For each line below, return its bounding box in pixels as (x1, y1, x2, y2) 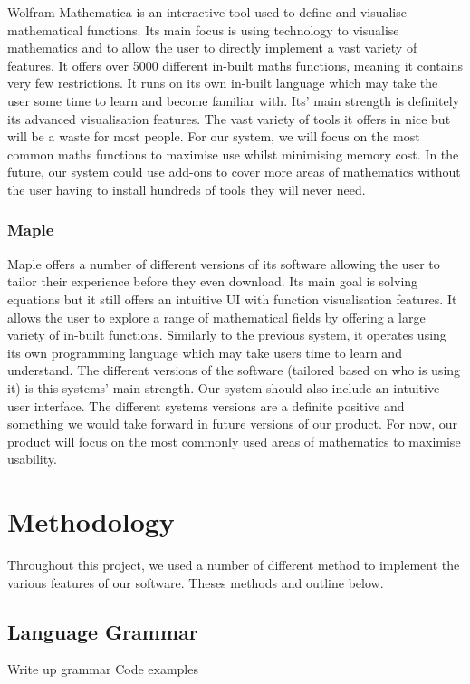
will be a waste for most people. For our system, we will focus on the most (7, 127, 420, 146)
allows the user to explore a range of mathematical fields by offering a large (7, 307, 426, 326)
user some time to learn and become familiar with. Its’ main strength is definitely (7, 91, 460, 110)
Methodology (7, 503, 175, 540)
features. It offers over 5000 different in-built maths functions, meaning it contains (7, 55, 463, 74)
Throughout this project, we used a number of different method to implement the (7, 555, 460, 573)
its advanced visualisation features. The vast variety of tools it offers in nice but (7, 109, 451, 128)
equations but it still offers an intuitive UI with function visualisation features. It (7, 289, 457, 308)
